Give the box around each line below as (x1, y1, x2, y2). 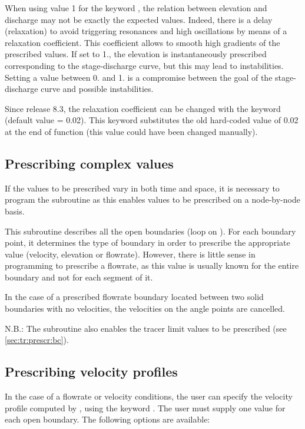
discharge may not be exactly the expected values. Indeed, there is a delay (5, 13, 273, 25)
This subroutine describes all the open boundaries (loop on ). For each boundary (5, 225, 296, 237)
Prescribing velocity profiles (5, 362, 178, 381)
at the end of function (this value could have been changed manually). (5, 125, 258, 137)
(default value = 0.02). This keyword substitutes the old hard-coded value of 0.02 (5, 114, 299, 126)
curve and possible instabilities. (41, 82, 154, 95)
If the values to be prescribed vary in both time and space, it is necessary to (5, 181, 280, 194)
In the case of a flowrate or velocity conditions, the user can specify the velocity (5, 390, 293, 402)
